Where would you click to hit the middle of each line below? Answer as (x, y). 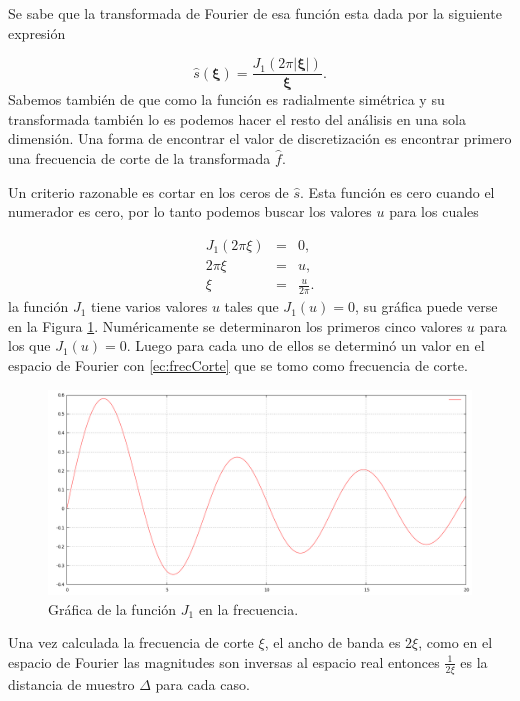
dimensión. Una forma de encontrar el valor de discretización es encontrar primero (260, 138)
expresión (37, 32)
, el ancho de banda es (332, 642)
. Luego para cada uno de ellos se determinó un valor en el (305, 345)
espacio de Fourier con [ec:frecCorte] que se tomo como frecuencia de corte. (238, 365)
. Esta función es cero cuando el (397, 191)
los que (29, 345)
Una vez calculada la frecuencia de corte (131, 642)
